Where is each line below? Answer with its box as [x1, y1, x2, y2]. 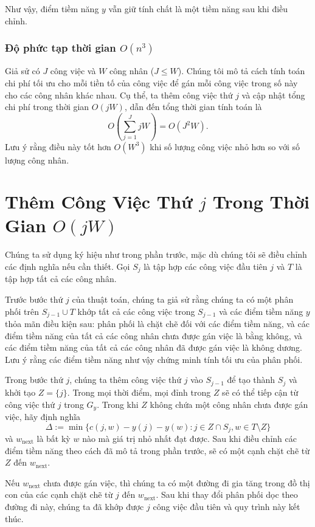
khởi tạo [5, 385, 36, 398]
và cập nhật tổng [241, 88, 305, 101]
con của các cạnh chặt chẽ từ [5, 488, 113, 501]
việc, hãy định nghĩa [5, 410, 81, 422]
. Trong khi [97, 398, 139, 410]
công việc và [50, 64, 96, 77]
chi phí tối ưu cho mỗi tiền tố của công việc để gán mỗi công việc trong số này [5, 77, 298, 89]
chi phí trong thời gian [5, 100, 89, 113]
